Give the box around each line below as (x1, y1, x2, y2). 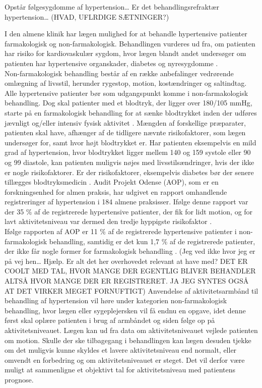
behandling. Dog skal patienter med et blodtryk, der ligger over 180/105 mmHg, (5, 97, 252, 108)
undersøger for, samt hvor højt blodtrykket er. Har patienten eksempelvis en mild (5, 137, 256, 147)
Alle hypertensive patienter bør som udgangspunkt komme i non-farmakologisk (5, 87, 248, 98)
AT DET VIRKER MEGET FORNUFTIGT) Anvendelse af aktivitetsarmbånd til (5, 285, 258, 296)
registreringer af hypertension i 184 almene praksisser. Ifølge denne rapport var (5, 196, 248, 207)
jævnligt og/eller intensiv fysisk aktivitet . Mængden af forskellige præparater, (5, 117, 246, 128)
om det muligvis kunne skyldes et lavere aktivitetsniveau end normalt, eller (5, 345, 237, 355)
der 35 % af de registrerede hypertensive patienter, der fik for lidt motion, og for (5, 206, 253, 216)
